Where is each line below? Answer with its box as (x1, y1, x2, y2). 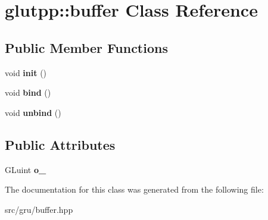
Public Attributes (5, 135, 116, 153)
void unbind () (5, 106, 61, 118)
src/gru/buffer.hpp (5, 203, 73, 215)
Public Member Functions (5, 38, 168, 56)
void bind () (5, 86, 51, 99)
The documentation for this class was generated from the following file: (5, 183, 264, 196)
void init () (5, 66, 47, 78)
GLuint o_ (5, 163, 46, 175)
